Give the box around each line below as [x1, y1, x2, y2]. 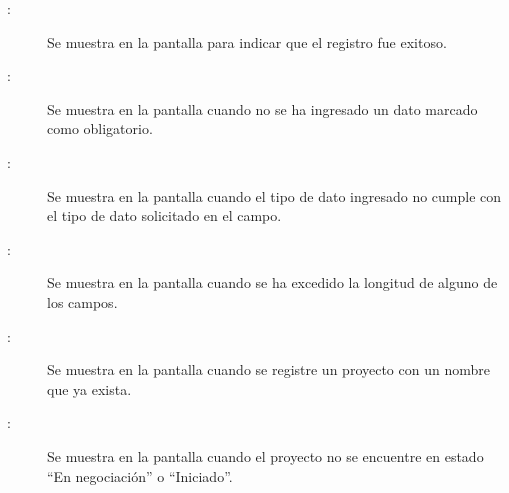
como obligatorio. [47, 118, 153, 139]
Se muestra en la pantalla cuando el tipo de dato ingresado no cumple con [47, 185, 502, 206]
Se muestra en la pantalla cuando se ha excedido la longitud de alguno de [47, 272, 498, 293]
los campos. [47, 291, 118, 312]
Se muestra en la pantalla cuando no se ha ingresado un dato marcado [47, 98, 478, 119]
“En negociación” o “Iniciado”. [47, 465, 233, 486]
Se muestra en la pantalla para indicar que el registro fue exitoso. [47, 31, 447, 52]
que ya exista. [47, 378, 132, 399]
